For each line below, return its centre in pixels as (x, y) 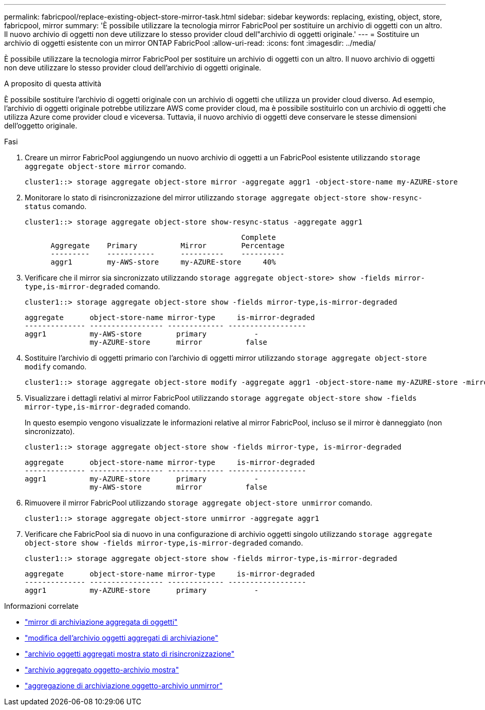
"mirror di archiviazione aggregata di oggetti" (101, 622)
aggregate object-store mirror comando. (106, 166)
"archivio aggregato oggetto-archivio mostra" (102, 670)
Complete (258, 237)
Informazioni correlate (41, 606)
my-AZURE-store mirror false (179, 342)
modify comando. (56, 367)
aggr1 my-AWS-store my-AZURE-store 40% (163, 262)
